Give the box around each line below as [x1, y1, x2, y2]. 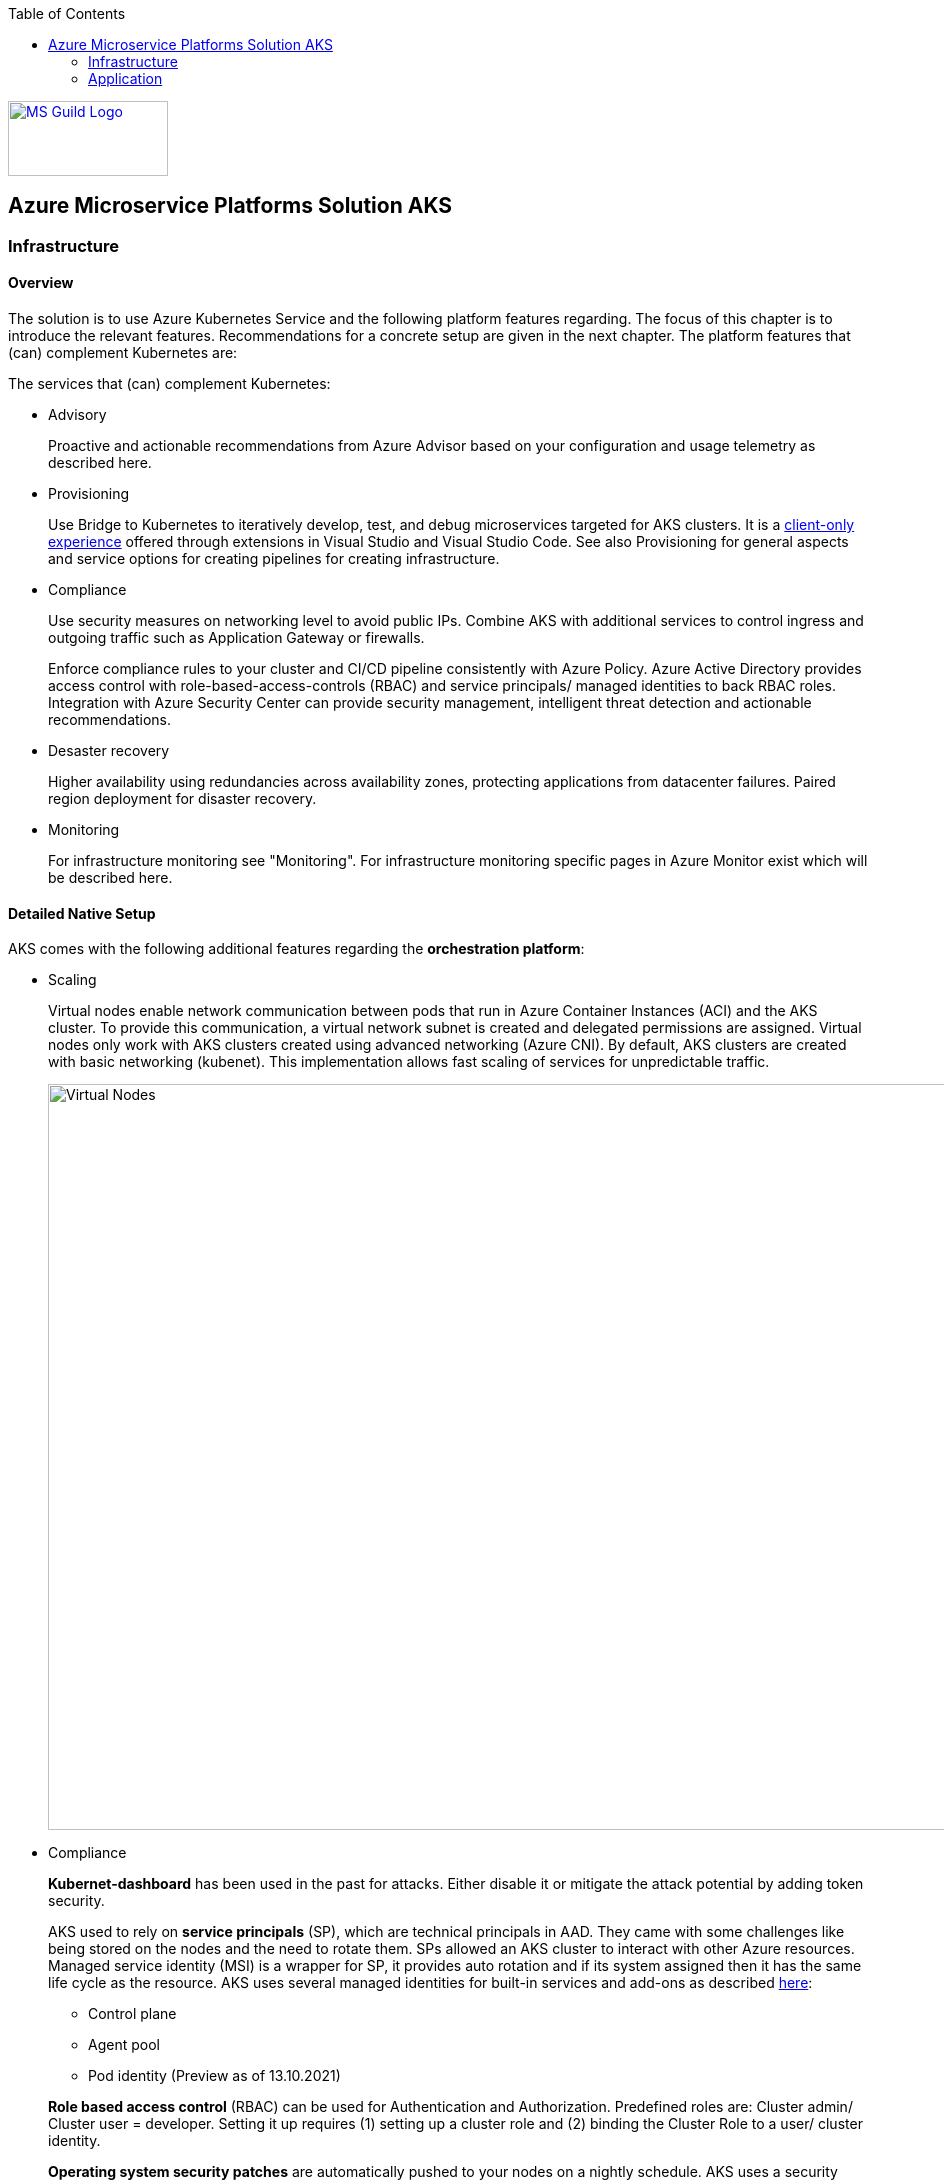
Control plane [88, 2005, 177, 2023]
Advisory [48, 406, 107, 424]
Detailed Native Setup [8, 904, 156, 922]
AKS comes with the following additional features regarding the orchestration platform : [8, 940, 585, 958]
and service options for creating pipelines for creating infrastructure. [48, 550, 500, 568]
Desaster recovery [48, 742, 170, 760]
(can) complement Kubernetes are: [8, 344, 238, 362]
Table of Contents [8, 5, 126, 22]
